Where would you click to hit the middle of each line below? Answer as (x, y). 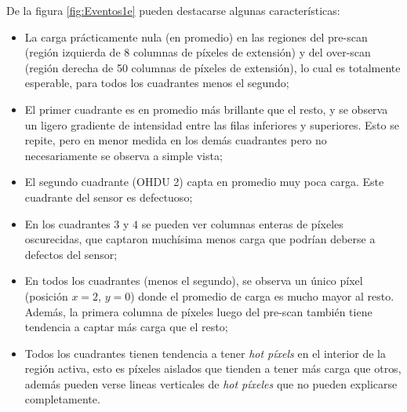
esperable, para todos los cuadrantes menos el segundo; (157, 83)
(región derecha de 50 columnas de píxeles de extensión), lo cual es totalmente (213, 67)
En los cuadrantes (67, 223)
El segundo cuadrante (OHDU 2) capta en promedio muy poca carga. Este (204, 182)
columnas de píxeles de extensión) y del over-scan (252, 52)
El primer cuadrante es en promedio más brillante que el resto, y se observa (206, 109)
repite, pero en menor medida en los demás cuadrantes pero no (176, 140)
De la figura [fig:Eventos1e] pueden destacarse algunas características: (173, 10)
